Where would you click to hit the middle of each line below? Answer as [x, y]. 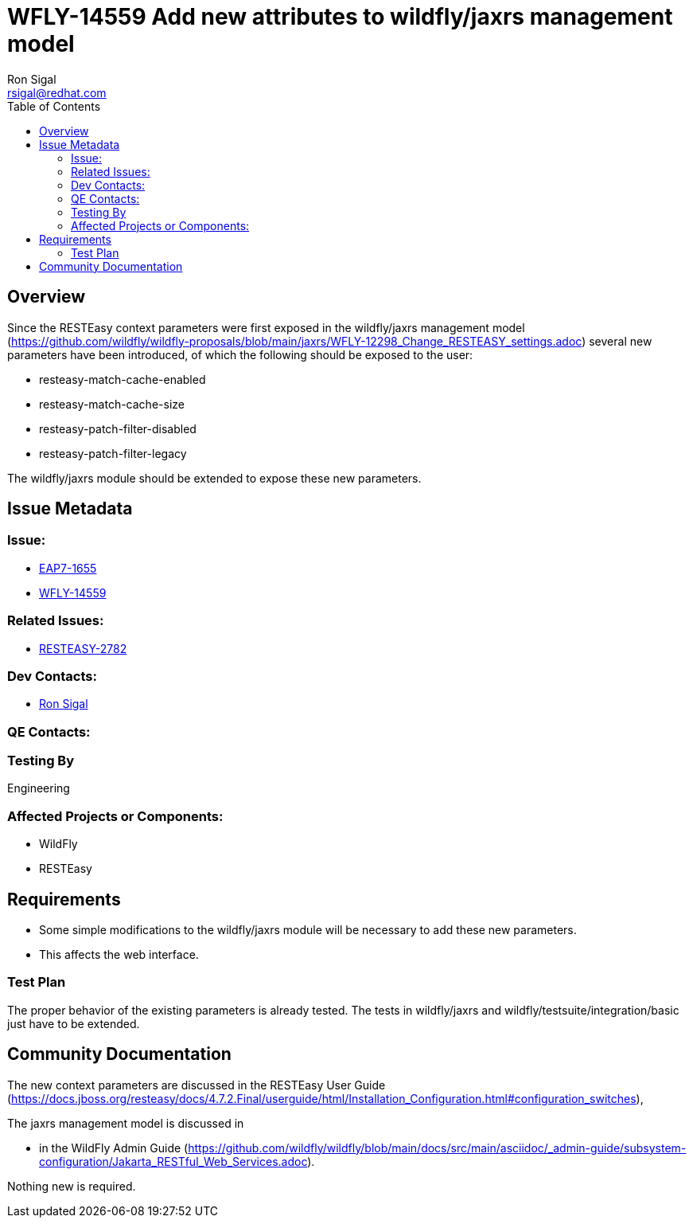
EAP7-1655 [68, 568]
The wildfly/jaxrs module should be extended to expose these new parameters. [214, 478]
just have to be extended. [74, 1023]
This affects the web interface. [119, 955]
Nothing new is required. [72, 1186]
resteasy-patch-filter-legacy [113, 453]
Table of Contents [54, 106]
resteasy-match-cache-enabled [123, 379]
